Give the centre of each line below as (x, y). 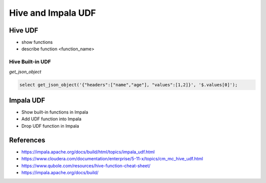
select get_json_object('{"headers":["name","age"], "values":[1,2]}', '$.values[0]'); (129, 85)
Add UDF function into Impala (51, 119)
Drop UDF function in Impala (50, 126)
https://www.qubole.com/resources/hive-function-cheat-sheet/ (86, 166)
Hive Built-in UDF (30, 62)
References (27, 140)
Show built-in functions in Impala (55, 112)
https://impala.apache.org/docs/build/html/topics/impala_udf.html (88, 152)
